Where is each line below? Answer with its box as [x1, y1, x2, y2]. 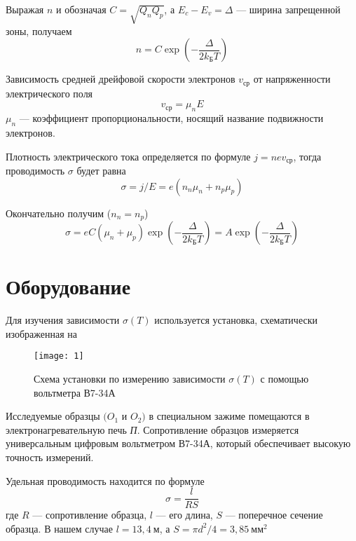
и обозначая [56, 2, 107, 16]
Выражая [6, 2, 44, 16]
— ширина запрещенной [236, 2, 341, 16]
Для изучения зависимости [6, 313, 120, 327]
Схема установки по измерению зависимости [34, 371, 226, 386]
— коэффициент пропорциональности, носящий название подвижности [19, 111, 324, 125]
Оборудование [6, 272, 131, 301]
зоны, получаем [6, 23, 72, 38]
